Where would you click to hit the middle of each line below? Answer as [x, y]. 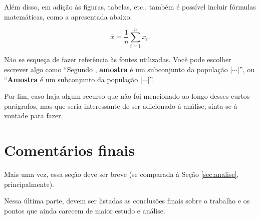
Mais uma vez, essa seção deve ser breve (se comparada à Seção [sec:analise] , [121, 174]
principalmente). [29, 184]
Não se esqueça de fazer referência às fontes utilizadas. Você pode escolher [118, 59]
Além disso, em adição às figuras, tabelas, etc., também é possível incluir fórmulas [130, 7]
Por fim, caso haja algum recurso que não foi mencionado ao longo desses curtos [127, 96]
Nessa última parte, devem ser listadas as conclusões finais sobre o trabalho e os [127, 201]
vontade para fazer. [34, 116]
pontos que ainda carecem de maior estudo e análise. [85, 210]
